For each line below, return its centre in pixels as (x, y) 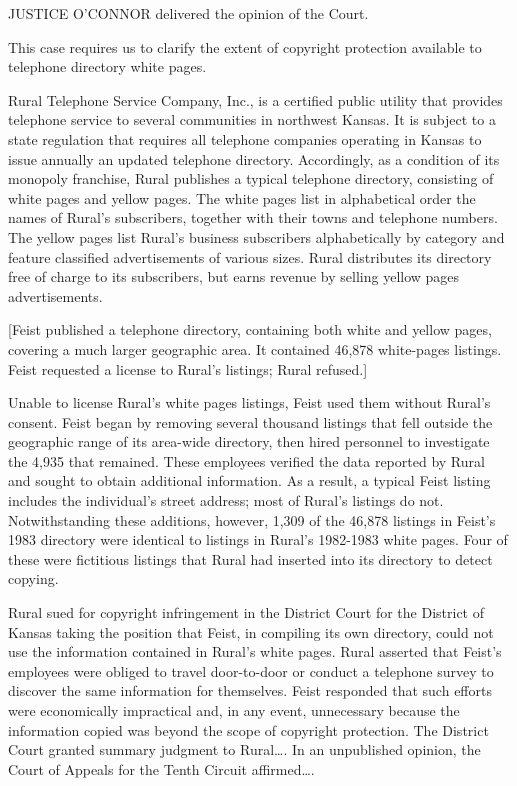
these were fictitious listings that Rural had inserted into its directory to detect (250, 558)
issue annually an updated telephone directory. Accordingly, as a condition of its (254, 158)
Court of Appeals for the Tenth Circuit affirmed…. (161, 768)
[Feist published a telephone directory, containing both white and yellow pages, (250, 329)
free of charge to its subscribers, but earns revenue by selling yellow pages (234, 276)
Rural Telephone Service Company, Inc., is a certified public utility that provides (255, 99)
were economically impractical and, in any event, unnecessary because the (234, 710)
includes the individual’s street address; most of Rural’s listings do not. (226, 500)
